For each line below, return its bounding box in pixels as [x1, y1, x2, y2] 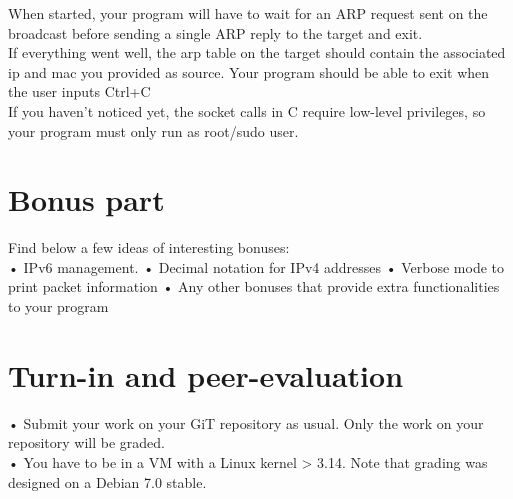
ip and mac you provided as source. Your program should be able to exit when [8, 61, 490, 82]
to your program [8, 296, 109, 317]
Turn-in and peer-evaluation [8, 354, 404, 395]
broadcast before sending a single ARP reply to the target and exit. [8, 22, 423, 43]
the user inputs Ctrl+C [8, 81, 151, 102]
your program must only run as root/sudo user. [8, 120, 299, 141]
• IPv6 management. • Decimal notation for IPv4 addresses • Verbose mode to [8, 256, 505, 277]
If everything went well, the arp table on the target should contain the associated [8, 42, 506, 63]
